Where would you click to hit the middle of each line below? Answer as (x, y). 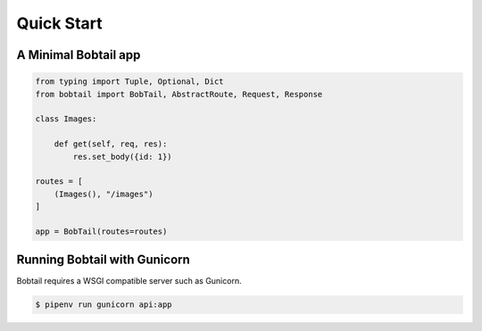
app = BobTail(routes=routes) (101, 231)
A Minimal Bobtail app (79, 55)
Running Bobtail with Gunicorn (104, 260)
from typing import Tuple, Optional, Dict (129, 82)
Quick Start (59, 23)
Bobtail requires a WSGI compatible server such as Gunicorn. (129, 281)
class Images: (66, 119)
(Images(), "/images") (104, 194)
